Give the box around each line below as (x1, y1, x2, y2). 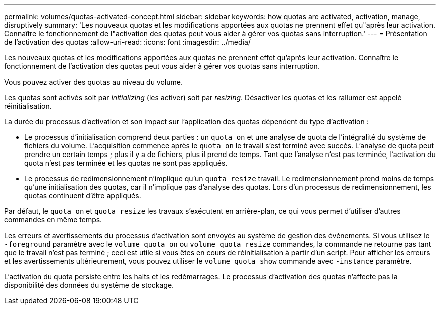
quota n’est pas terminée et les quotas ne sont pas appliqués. (24, 159, 228, 167)
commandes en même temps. (4, 215, 102, 224)
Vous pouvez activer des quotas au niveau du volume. (4, 78, 183, 86)
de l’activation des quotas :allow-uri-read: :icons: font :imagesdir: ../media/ (4, 38, 251, 46)
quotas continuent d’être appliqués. (24, 191, 141, 200)
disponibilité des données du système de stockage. (4, 281, 174, 289)
